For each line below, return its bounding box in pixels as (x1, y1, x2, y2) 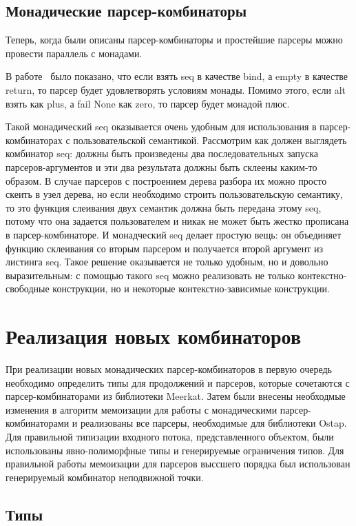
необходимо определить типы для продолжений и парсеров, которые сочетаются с (6, 375, 350, 390)
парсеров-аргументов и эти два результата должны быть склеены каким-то (6, 159, 317, 174)
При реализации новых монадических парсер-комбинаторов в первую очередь (6, 362, 332, 376)
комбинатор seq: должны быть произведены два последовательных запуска (6, 146, 318, 161)
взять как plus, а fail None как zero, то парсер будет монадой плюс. (6, 96, 290, 110)
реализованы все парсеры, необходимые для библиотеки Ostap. (80, 416, 347, 430)
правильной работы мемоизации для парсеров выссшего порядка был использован (6, 456, 350, 471)
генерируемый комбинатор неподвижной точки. (6, 469, 204, 484)
